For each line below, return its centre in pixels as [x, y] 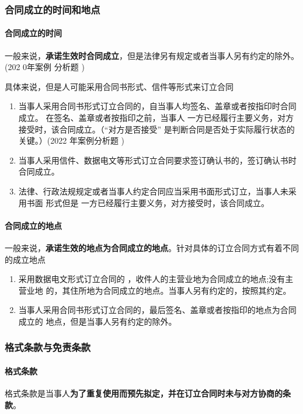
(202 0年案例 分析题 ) [45, 67]
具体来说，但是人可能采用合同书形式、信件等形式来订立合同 [119, 86]
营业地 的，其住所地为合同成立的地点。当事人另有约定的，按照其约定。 [155, 290]
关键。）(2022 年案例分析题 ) [72, 140]
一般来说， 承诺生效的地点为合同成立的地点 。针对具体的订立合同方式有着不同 [152, 247]
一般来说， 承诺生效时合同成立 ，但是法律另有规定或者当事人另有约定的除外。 [152, 55]
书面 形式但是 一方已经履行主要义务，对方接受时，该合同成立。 [148, 202]
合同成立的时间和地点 [53, 9]
